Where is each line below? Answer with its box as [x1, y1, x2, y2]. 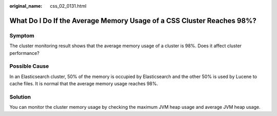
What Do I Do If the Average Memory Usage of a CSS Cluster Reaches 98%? [9, 16, 256, 25]
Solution [9, 93, 31, 100]
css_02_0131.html [50, 3, 87, 9]
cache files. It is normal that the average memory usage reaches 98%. [9, 81, 159, 87]
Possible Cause [9, 63, 49, 70]
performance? [9, 50, 39, 56]
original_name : [9, 3, 43, 9]
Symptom [9, 32, 34, 39]
